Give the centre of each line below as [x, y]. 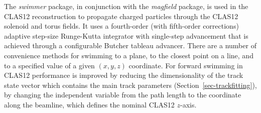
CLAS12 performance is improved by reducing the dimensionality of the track [124, 75]
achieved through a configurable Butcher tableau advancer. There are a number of [130, 45]
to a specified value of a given [49, 65]
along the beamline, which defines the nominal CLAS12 [89, 104]
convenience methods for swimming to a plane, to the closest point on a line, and [129, 55]
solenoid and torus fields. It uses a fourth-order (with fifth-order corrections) [121, 26]
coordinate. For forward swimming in [186, 65]
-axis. [188, 104]
